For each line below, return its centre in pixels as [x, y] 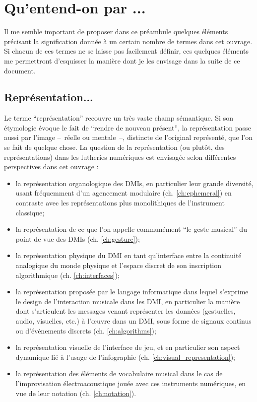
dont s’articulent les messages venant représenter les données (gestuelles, [126, 311]
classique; [30, 212]
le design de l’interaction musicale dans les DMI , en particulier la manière [128, 301]
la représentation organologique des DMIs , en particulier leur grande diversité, [134, 183]
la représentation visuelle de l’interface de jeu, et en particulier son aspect [128, 347]
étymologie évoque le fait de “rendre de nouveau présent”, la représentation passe [128, 127]
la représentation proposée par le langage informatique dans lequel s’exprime [132, 292]
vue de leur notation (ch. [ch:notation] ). [76, 393]
